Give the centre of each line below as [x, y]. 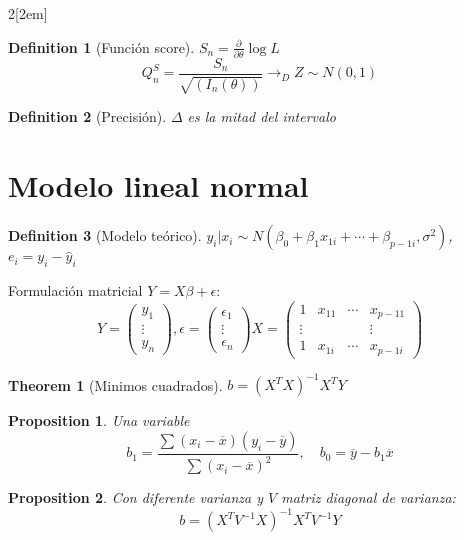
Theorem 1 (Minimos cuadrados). [115, 384]
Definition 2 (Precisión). [87, 116]
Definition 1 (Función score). [101, 46]
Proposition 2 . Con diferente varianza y [136, 497]
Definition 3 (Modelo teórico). [105, 235]
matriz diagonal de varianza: [368, 497]
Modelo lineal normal [158, 185]
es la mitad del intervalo [261, 116]
